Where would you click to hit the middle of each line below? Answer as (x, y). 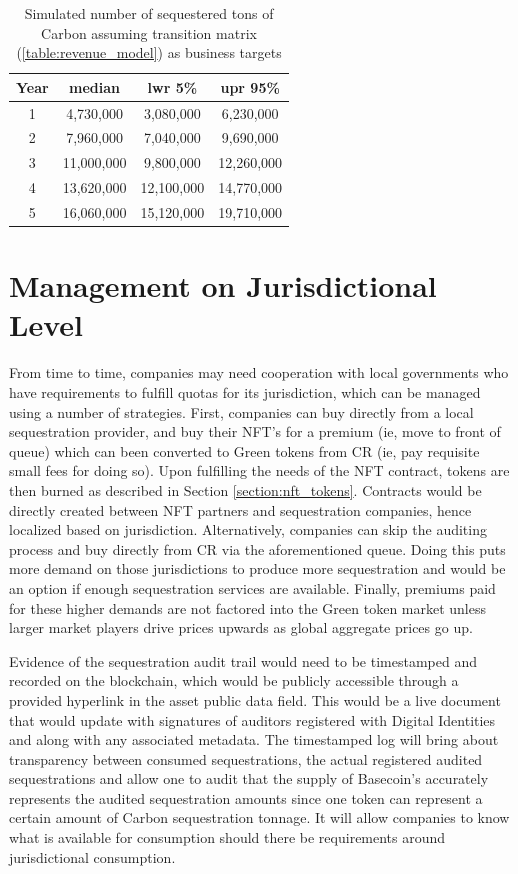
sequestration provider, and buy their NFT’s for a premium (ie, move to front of (255, 431)
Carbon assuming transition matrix (149, 32)
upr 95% (250, 86)
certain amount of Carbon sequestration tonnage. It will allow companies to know (259, 817)
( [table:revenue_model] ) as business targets (149, 52)
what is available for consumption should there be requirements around (227, 837)
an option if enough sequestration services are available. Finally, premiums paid (252, 587)
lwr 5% (172, 86)
